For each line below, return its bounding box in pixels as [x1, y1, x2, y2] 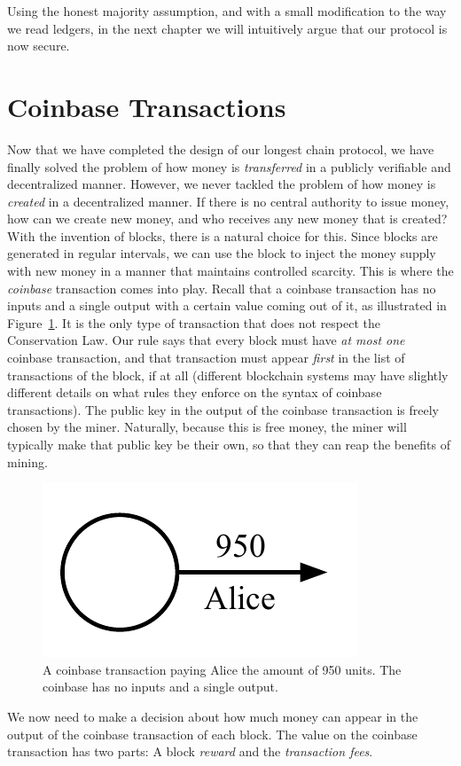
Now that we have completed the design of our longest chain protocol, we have [7, 139, 434, 158]
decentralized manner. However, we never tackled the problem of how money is [7, 175, 436, 193]
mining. [7, 452, 48, 471]
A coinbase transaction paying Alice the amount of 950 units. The [43, 660, 402, 678]
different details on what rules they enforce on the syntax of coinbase [7, 383, 382, 402]
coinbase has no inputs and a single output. [43, 677, 278, 696]
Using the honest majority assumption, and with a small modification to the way [7, 2, 447, 20]
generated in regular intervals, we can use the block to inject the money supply [7, 244, 436, 262]
